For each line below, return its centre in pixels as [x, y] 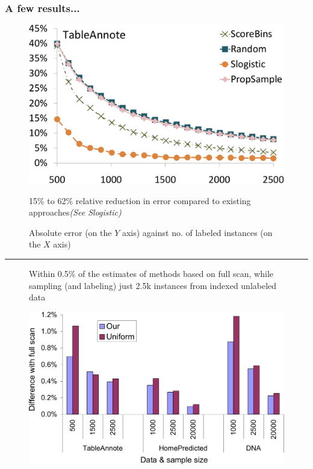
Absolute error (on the [70, 232]
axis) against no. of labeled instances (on [197, 232]
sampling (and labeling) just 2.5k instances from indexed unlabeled [153, 285]
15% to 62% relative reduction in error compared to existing [140, 200]
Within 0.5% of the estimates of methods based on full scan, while [151, 273]
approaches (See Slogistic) [75, 212]
